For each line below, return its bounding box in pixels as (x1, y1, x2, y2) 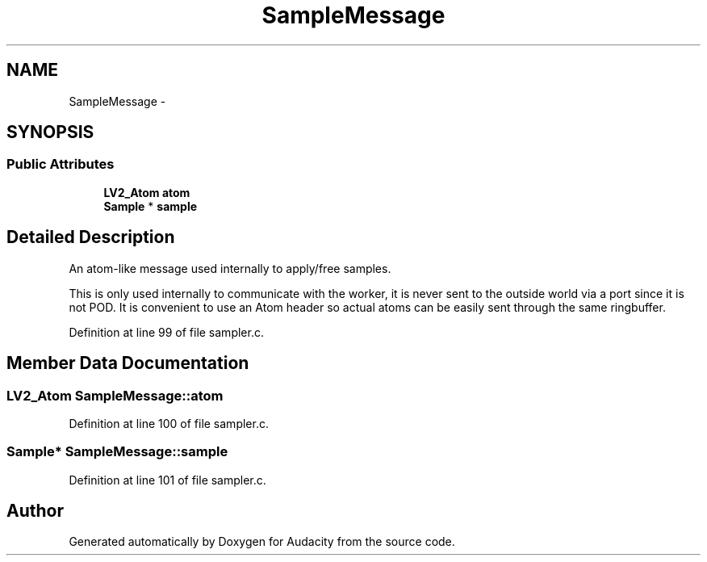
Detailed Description (6, 227, 175, 248)
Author (6, 501, 64, 522)
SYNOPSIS (6, 122, 94, 143)
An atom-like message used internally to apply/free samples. (69, 261, 391, 275)
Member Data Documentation (6, 353, 249, 374)
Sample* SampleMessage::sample (6, 443, 228, 460)
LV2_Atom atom (103, 185, 190, 199)
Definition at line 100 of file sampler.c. (69, 416, 269, 430)
